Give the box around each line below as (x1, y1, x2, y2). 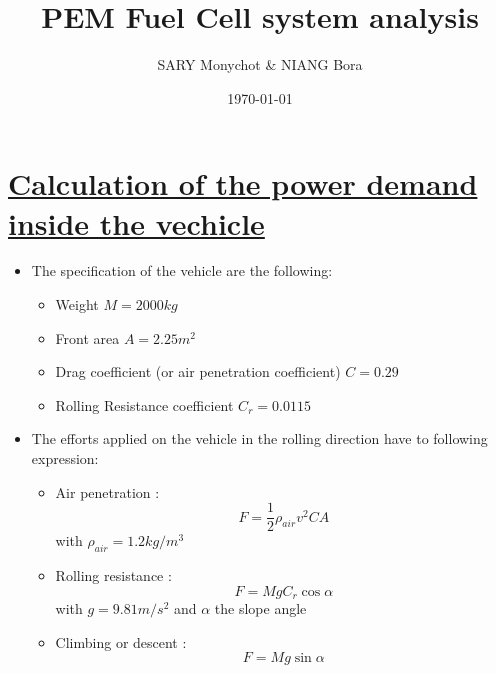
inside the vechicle (8, 202, 265, 243)
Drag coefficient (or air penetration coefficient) (55, 361, 341, 382)
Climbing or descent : (55, 631, 187, 652)
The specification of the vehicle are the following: (31, 260, 333, 281)
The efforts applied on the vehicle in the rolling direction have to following (31, 428, 488, 449)
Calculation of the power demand (8, 163, 478, 204)
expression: (31, 448, 99, 468)
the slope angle (214, 598, 307, 619)
